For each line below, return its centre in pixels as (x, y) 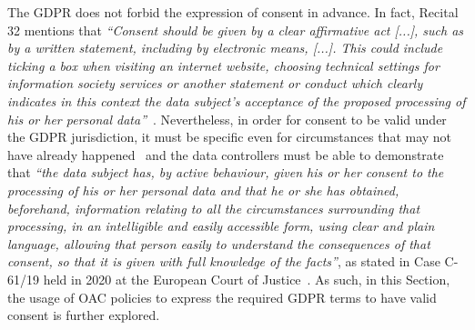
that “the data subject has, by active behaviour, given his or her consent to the (226, 172)
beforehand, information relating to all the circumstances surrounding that (214, 208)
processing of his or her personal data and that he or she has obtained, (203, 190)
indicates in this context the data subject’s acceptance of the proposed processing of (237, 100)
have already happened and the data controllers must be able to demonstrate (226, 154)
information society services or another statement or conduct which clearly (215, 83)
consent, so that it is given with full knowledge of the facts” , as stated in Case (224, 261)
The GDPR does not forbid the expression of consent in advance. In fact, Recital (233, 12)
